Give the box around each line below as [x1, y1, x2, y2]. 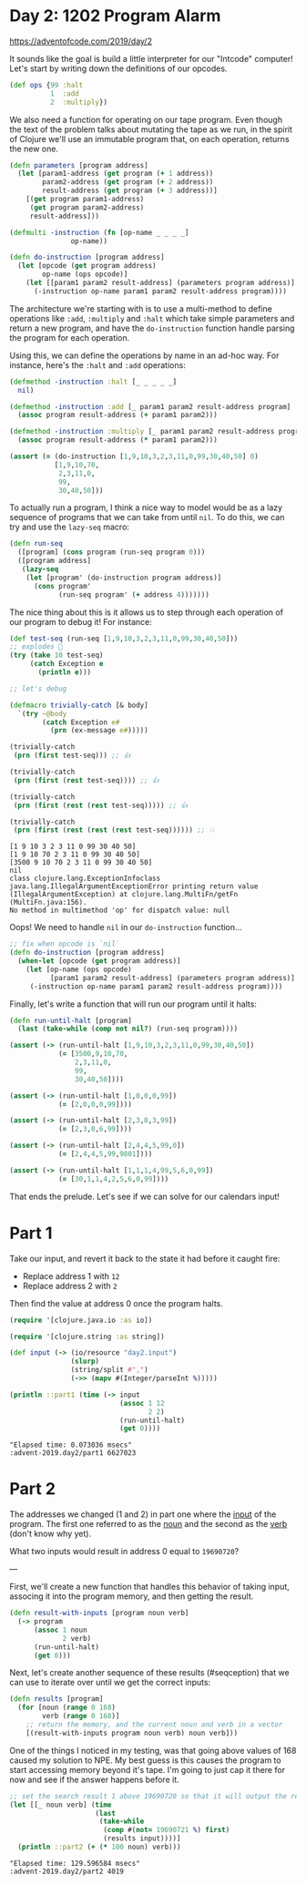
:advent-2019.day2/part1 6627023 [9, 1449, 137, 1458]
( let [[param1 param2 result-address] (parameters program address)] [25, 279, 296, 288]
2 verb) [62, 1634, 92, 1643]
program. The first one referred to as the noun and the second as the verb [9, 1519, 288, 1530]
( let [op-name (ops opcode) [25, 965, 132, 974]
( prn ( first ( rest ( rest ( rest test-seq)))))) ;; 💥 [13, 825, 216, 835]
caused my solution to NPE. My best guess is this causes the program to [9, 1755, 281, 1766]
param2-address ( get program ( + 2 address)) [42, 178, 214, 187]
